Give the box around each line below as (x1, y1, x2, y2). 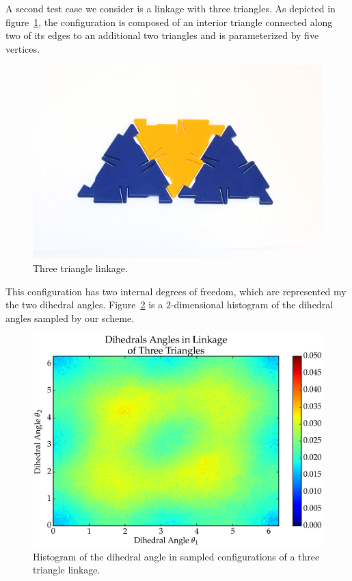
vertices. (5, 41, 40, 55)
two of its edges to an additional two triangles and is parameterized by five (5, 28, 319, 42)
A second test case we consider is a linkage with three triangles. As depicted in (5, 1, 336, 15)
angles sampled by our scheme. (5, 310, 135, 325)
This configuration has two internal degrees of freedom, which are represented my (5, 284, 347, 298)
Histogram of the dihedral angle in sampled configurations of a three (33, 549, 320, 563)
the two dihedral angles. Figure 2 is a (5, 297, 163, 312)
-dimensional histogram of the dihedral (170, 297, 334, 312)
